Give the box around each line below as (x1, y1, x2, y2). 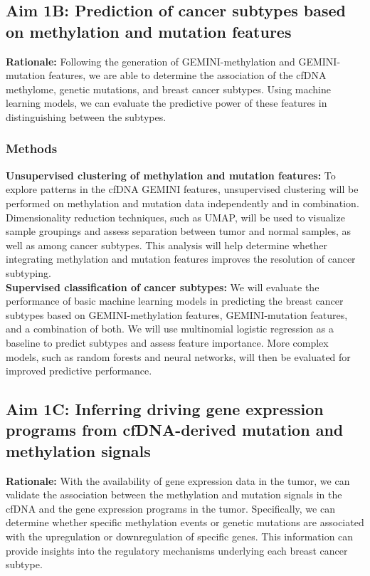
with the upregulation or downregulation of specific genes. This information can (6, 529, 354, 544)
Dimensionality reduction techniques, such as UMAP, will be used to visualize (6, 209, 345, 224)
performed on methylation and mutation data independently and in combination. (6, 195, 359, 210)
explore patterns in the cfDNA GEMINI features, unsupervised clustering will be (6, 182, 359, 197)
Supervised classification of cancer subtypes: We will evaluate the (6, 279, 319, 294)
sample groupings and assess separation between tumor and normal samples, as (6, 224, 351, 239)
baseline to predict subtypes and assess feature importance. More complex (6, 335, 329, 350)
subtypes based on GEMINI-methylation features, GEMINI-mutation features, (6, 307, 348, 322)
